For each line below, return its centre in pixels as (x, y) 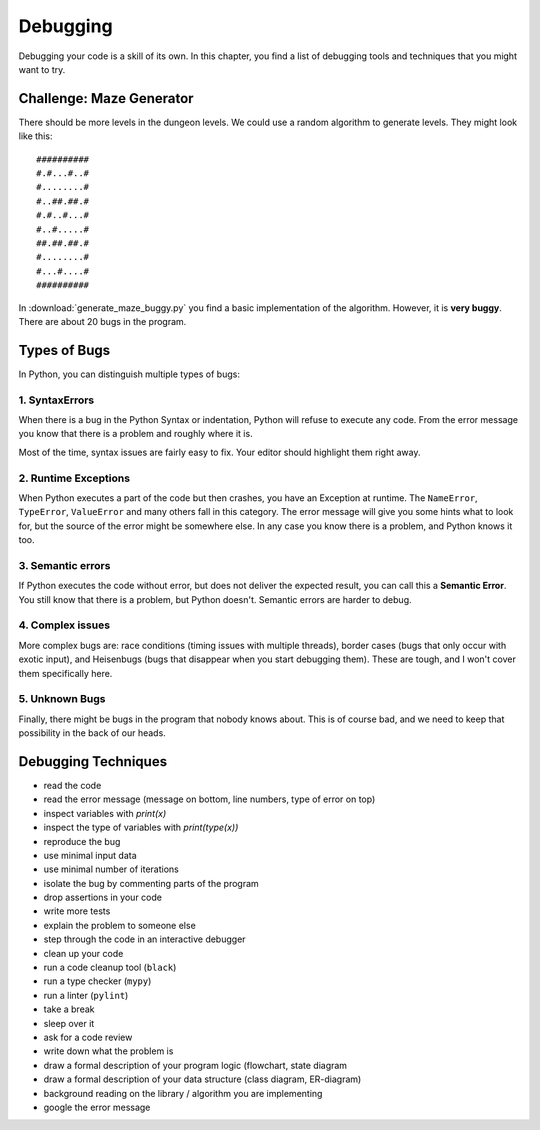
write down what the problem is (108, 1051)
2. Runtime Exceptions (74, 478)
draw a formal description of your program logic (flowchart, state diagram (195, 1065)
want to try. (42, 69)
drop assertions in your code (102, 897)
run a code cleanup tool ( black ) (110, 967)
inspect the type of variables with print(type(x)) (141, 827)
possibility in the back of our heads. (92, 733)
